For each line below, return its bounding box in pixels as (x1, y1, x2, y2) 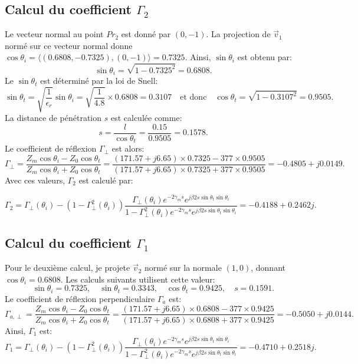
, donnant (251, 261, 285, 274)
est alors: (111, 142, 144, 155)
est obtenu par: (237, 51, 292, 63)
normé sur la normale (144, 261, 222, 274)
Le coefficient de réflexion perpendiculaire (5, 292, 155, 304)
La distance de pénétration (5, 112, 102, 124)
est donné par (121, 28, 171, 40)
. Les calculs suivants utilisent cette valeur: (60, 273, 215, 285)
